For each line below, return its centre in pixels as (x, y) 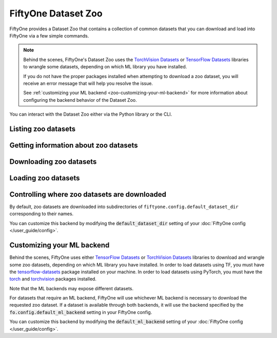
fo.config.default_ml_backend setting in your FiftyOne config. (81, 312)
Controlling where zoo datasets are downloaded (88, 194)
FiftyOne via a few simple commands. (49, 35)
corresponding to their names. (42, 214)
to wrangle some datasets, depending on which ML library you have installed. (105, 67)
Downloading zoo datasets (53, 162)
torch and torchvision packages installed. (53, 279)
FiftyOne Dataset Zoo (56, 13)
